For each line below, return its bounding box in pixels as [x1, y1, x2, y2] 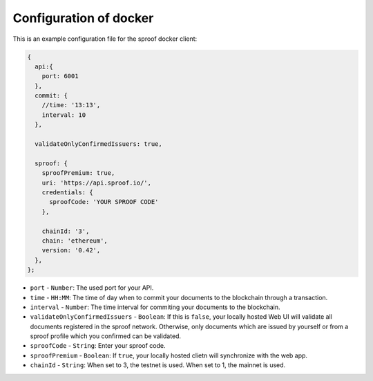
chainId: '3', [41, 227, 90, 235]
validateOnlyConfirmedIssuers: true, [35, 140, 162, 148]
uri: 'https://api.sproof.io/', [41, 178, 152, 187]
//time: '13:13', [41, 101, 101, 109]
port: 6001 [41, 73, 79, 80]
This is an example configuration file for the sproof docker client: [12, 35, 198, 43]
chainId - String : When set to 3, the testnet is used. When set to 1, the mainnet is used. [30, 361, 286, 369]
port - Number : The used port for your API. [30, 284, 154, 292]
